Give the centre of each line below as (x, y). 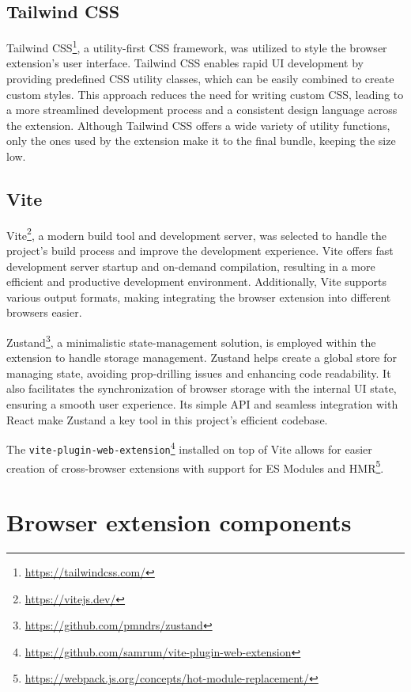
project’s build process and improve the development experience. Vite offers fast (200, 251)
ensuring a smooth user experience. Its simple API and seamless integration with (202, 404)
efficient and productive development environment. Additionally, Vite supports (196, 281)
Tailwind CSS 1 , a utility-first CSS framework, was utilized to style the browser (197, 46)
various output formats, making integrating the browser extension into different (199, 297)
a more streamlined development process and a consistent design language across (202, 110)
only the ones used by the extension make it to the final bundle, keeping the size (201, 141)
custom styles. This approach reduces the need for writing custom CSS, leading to (205, 94)
